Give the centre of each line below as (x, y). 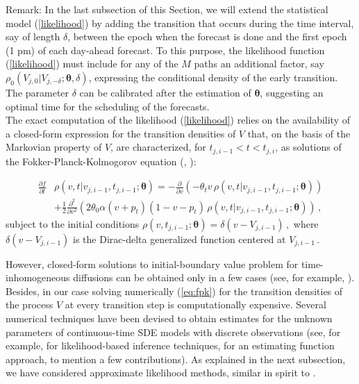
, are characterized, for (158, 147)
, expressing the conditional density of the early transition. (213, 77)
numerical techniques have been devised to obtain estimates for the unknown (169, 318)
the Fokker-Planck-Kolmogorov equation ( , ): (101, 161)
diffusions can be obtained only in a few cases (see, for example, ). (214, 277)
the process (30, 304)
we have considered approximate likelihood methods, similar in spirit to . (161, 373)
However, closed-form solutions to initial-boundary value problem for (152, 264)
